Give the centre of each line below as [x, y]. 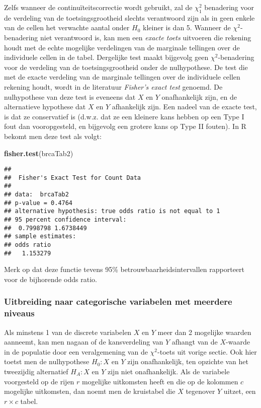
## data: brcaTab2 [36, 195]
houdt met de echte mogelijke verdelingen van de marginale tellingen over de [122, 47]
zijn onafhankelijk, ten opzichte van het [188, 361]
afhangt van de [195, 342]
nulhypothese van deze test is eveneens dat [70, 96]
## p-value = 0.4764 [38, 203]
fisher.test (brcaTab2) [39, 153]
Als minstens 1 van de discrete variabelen [68, 332]
